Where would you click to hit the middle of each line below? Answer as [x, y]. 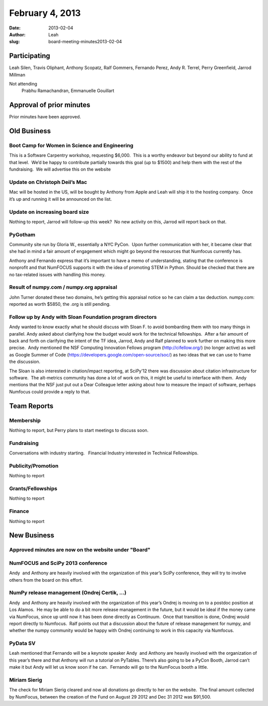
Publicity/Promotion [34, 466]
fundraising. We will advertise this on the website [60, 170]
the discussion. [25, 362]
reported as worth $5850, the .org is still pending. [60, 304]
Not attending [23, 84]
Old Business [30, 131]
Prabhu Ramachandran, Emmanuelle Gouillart [68, 91]
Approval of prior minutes [50, 105]
